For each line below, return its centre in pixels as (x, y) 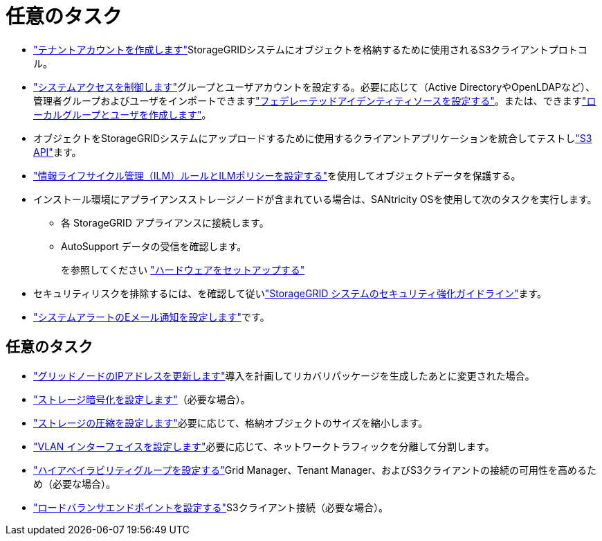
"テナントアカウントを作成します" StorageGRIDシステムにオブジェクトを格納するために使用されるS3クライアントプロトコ (310, 49)
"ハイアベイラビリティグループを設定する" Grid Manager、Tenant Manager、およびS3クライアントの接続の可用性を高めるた (315, 470)
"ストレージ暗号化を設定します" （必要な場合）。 (142, 399)
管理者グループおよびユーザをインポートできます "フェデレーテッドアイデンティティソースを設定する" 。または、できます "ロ (315, 100)
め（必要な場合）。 (74, 484)
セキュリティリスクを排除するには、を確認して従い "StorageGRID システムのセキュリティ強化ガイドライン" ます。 (290, 293)
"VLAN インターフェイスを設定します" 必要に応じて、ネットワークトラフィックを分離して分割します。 (264, 446)
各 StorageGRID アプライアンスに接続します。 (165, 222)
